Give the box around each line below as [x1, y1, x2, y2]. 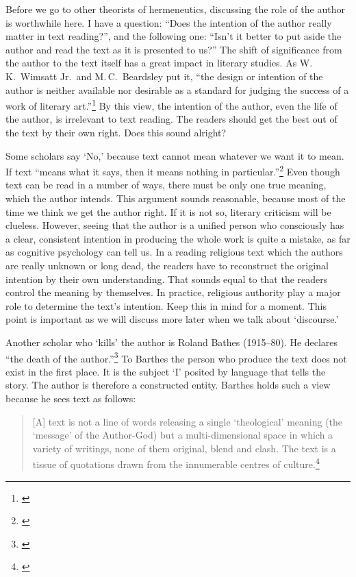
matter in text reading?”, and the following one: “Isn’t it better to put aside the [5, 29, 342, 43]
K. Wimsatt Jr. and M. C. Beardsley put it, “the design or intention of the [5, 69, 323, 83]
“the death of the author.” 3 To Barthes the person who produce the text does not [5, 349, 347, 365]
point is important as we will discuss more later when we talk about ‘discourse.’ [5, 312, 339, 326]
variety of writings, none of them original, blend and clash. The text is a [32, 441, 336, 455]
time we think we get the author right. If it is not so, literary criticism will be [5, 204, 331, 219]
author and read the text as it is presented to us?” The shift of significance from [5, 42, 342, 56]
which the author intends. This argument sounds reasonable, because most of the [5, 191, 346, 206]
